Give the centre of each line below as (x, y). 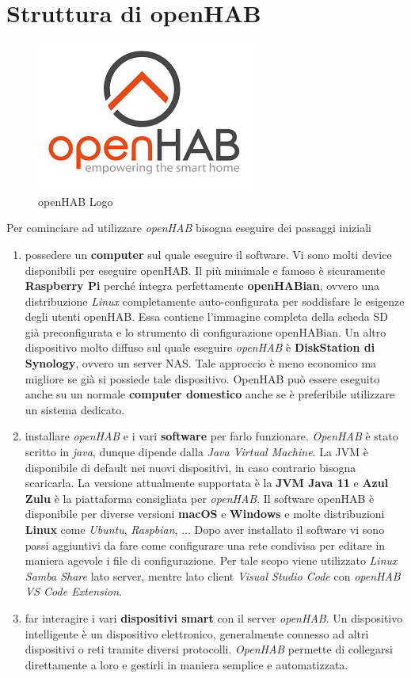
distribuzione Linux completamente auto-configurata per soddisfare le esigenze (215, 301)
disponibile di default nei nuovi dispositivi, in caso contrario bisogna (190, 467)
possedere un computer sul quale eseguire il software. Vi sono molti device (208, 254)
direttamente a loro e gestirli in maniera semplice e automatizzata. (186, 664)
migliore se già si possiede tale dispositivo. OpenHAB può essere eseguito (202, 378)
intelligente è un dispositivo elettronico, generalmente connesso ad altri (197, 633)
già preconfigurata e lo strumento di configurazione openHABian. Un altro (205, 331)
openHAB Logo (76, 201)
